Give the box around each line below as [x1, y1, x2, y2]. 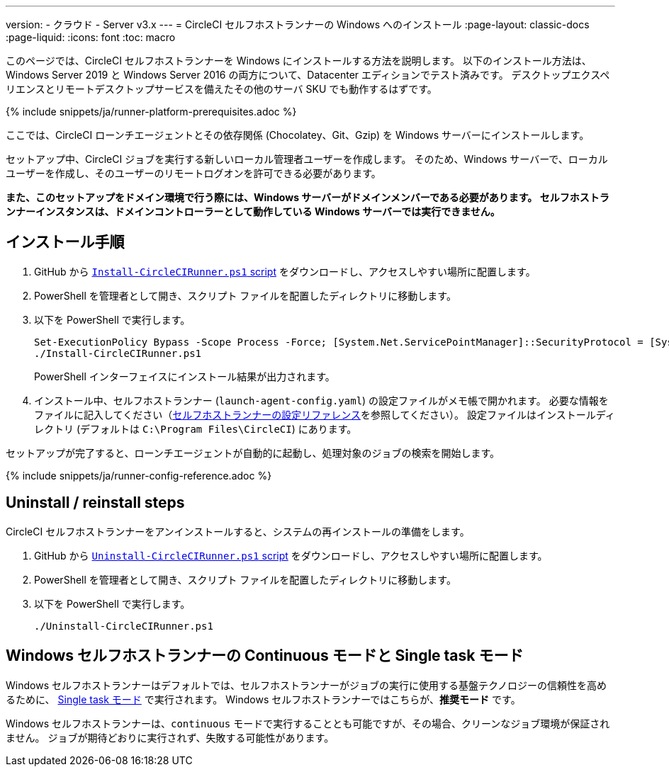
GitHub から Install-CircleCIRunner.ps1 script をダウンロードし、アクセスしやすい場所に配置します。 [34, 265, 536, 278]
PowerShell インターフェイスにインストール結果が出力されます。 [34, 370, 335, 382]
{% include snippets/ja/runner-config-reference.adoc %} [6, 469, 272, 482]
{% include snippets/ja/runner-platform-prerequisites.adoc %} [6, 106, 297, 118]
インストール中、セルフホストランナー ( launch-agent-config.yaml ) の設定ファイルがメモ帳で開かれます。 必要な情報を [34, 394, 609, 407]
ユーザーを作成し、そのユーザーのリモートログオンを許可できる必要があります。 [6, 167, 381, 179]
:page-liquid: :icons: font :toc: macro [6, 31, 176, 43]
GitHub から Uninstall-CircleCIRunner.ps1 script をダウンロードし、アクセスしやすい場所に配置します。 [34, 549, 548, 562]
